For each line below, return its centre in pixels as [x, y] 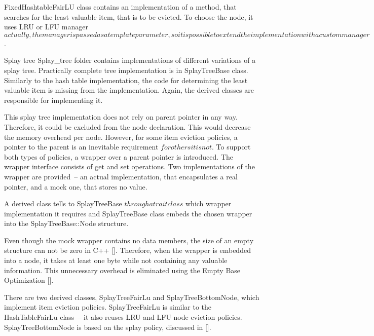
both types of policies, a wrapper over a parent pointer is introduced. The [119, 156]
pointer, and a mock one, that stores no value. [76, 186]
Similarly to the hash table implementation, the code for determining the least [126, 80]
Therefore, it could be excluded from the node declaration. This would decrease [127, 126]
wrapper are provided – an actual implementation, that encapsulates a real [121, 176]
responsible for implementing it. [53, 100]
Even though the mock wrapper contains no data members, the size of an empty [129, 240]
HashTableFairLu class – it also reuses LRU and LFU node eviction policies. [123, 317]
